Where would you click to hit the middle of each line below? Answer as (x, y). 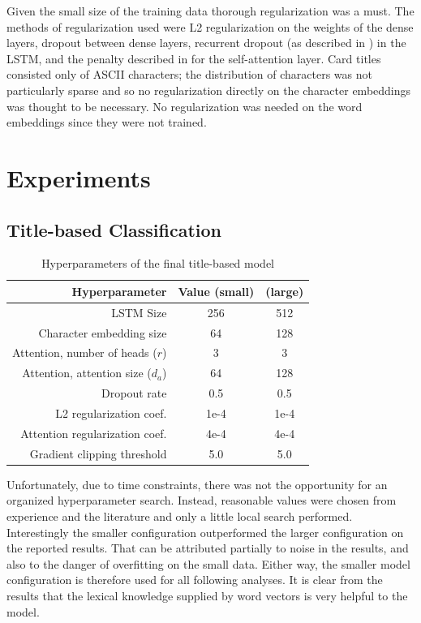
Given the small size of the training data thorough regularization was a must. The (210, 11)
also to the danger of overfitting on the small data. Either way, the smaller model (208, 563)
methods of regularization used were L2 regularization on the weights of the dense (210, 26)
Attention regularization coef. (94, 433)
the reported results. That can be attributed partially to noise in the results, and (208, 548)
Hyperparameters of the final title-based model (158, 263)
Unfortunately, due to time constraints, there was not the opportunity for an (197, 484)
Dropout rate (134, 393)
